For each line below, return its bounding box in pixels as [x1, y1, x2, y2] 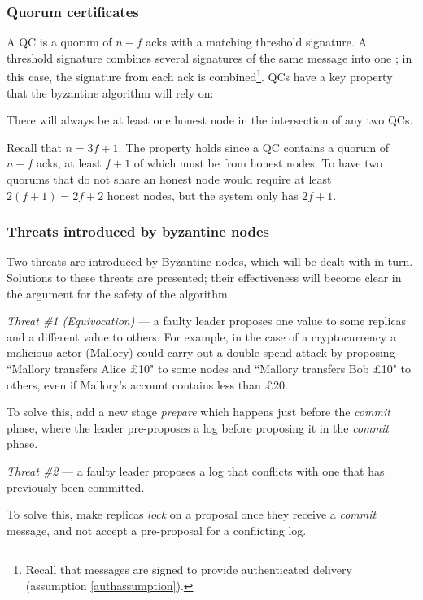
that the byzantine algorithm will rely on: [7, 84, 214, 101]
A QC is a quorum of [7, 33, 112, 50]
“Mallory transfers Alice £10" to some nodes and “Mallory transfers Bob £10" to [7, 360, 412, 376]
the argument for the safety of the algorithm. [7, 285, 231, 302]
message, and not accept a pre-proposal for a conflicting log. [7, 521, 307, 538]
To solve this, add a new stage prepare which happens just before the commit [7, 403, 390, 420]
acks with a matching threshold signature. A [146, 33, 368, 50]
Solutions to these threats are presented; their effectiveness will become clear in [7, 269, 402, 286]
